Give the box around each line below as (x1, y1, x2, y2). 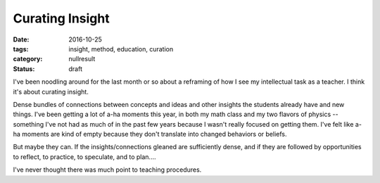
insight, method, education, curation (68, 44, 174, 53)
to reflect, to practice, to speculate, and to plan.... (13, 152, 156, 161)
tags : (13, 44, 29, 53)
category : (13, 55, 43, 63)
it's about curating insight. (13, 87, 89, 96)
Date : (13, 35, 30, 44)
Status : (13, 64, 35, 73)
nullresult (68, 55, 96, 63)
